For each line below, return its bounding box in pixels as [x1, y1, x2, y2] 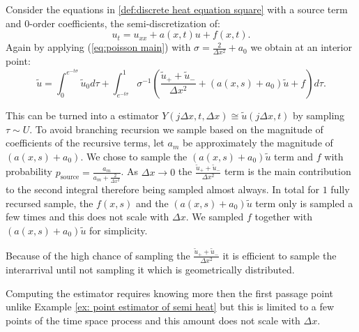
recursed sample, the [6, 195, 93, 210]
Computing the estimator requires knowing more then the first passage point [6, 285, 333, 300]
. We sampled [185, 209, 244, 224]
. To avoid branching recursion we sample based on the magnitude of [29, 121, 323, 136]
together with [254, 209, 312, 224]
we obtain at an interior [250, 40, 352, 54]
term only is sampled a [255, 195, 353, 210]
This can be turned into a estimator [6, 107, 159, 122]
